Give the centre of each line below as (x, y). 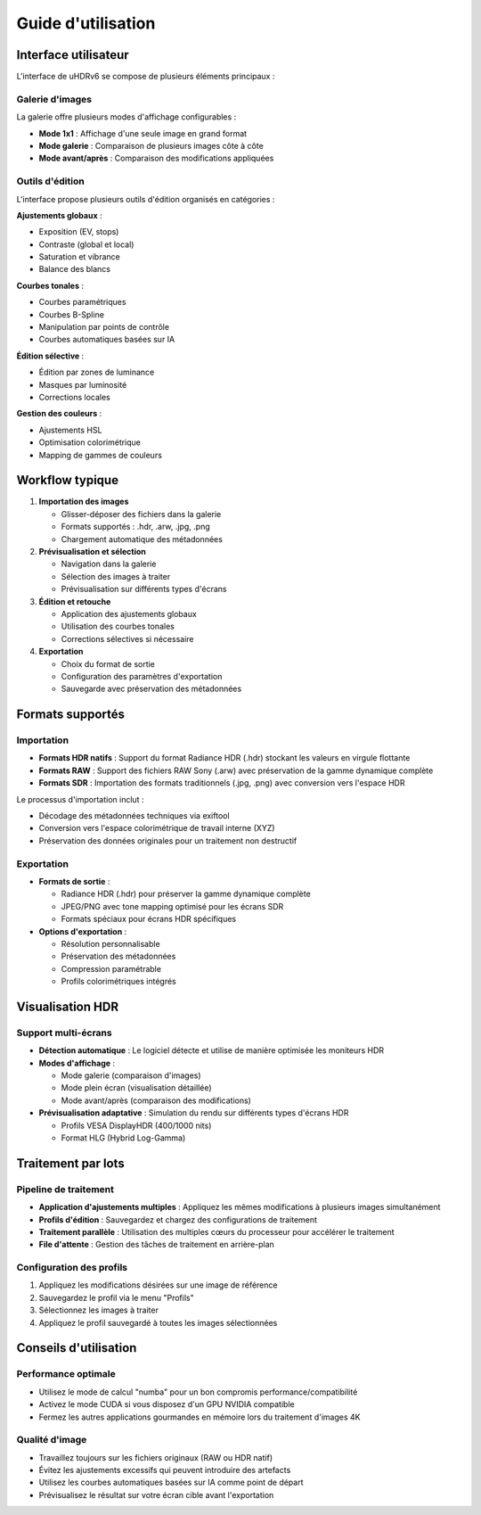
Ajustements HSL (70, 430)
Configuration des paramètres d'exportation (142, 676)
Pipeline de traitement (65, 1189)
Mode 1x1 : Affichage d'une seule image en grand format (143, 133)
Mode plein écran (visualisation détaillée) (137, 1088)
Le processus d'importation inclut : (80, 799)
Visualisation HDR (68, 1006)
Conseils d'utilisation (77, 1348)
